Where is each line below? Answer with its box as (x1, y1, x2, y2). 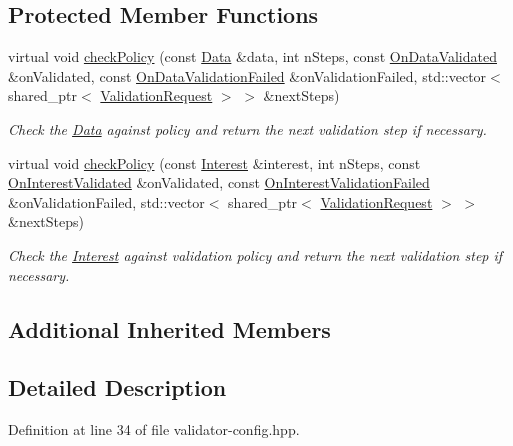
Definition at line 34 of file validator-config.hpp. (8, 419, 300, 440)
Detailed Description (8, 372, 227, 403)
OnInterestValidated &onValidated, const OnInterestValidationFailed (8, 172, 430, 193)
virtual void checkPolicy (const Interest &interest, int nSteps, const (8, 152, 421, 173)
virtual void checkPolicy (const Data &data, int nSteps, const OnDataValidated (8, 46, 497, 67)
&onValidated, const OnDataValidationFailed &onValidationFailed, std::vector (8, 65, 487, 86)
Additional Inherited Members (8, 313, 331, 344)
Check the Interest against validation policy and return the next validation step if (8, 244, 503, 265)
